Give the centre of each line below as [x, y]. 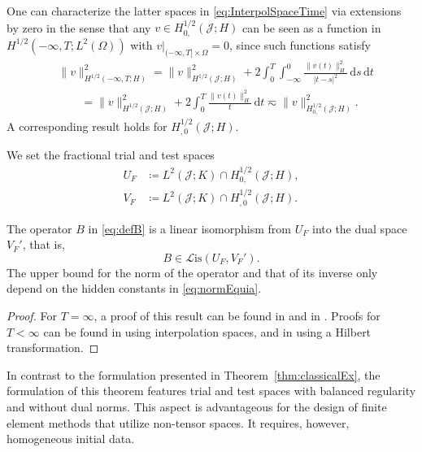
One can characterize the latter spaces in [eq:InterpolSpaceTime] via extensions [204, 11]
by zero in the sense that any [79, 27]
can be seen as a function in [311, 27]
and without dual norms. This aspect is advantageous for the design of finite [197, 406]
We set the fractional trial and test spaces [111, 155]
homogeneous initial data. [71, 439]
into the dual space [359, 228]
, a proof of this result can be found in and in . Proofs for [237, 315]
